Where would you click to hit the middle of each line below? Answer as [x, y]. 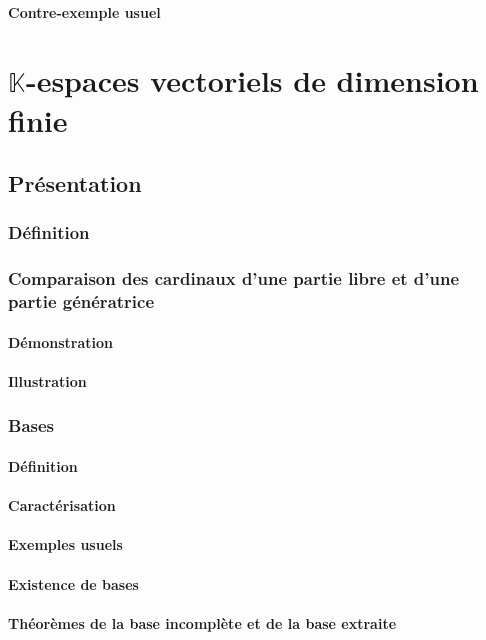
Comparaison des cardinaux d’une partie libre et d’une [234, 278]
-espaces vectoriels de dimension [252, 80]
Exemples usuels [65, 544]
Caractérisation [62, 505]
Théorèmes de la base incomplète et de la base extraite [202, 622]
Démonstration [60, 341]
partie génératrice [81, 301]
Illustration [47, 380]
